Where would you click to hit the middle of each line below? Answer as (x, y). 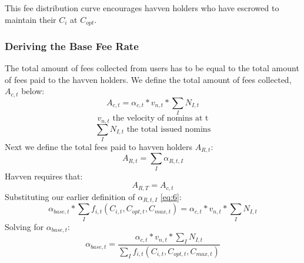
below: (33, 91)
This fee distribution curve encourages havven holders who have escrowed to (142, 8)
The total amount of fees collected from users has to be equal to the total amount (152, 68)
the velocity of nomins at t (161, 119)
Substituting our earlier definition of (70, 196)
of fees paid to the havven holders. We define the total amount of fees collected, (148, 79)
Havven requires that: (44, 176)
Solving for (24, 226)
